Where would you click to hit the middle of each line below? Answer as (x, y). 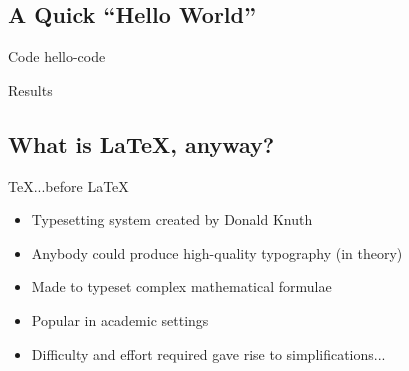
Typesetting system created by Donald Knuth (172, 219)
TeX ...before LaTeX (68, 185)
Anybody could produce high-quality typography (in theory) (217, 252)
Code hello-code (57, 56)
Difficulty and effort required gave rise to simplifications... (208, 353)
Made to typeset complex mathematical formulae (181, 286)
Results (30, 89)
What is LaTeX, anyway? (141, 143)
